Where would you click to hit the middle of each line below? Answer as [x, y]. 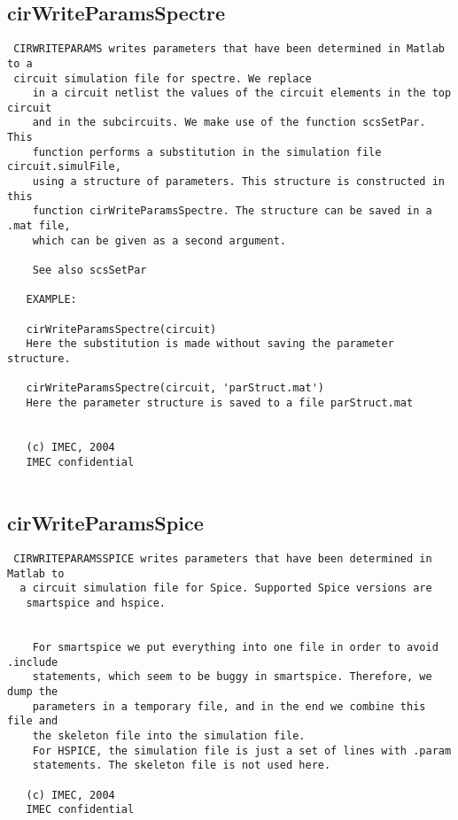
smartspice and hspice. [96, 603]
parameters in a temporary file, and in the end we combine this [229, 706]
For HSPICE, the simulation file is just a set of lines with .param [242, 750]
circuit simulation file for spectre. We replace [163, 78]
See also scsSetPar [89, 271]
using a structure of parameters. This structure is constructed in [238, 182]
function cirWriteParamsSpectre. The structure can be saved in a [232, 211]
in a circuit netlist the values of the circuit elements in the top [242, 93]
